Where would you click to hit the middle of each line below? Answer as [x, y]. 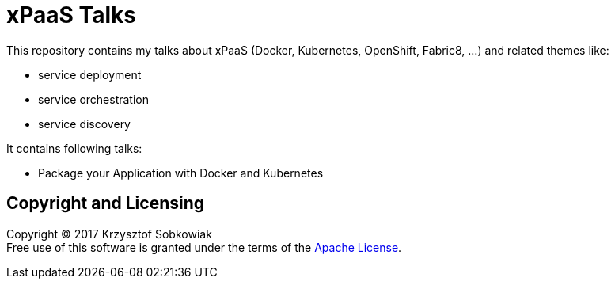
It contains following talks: [74, 148]
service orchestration [94, 99]
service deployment [90, 74]
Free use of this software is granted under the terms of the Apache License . [204, 247]
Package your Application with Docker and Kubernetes [181, 173]
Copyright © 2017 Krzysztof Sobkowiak [109, 234]
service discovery [84, 123]
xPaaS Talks [71, 15]
